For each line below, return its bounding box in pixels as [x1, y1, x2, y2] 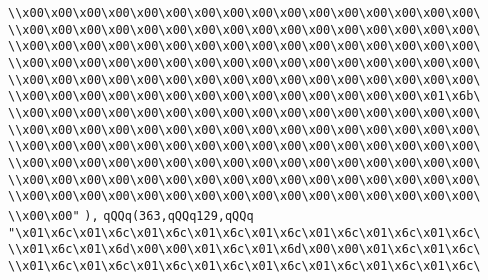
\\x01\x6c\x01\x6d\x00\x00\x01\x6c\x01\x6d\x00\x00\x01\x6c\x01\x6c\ [8, 242, 481, 257]
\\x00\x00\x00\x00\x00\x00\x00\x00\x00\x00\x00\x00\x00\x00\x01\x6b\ [8, 89, 481, 104]
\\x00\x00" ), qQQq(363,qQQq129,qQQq [8, 208, 254, 223]
